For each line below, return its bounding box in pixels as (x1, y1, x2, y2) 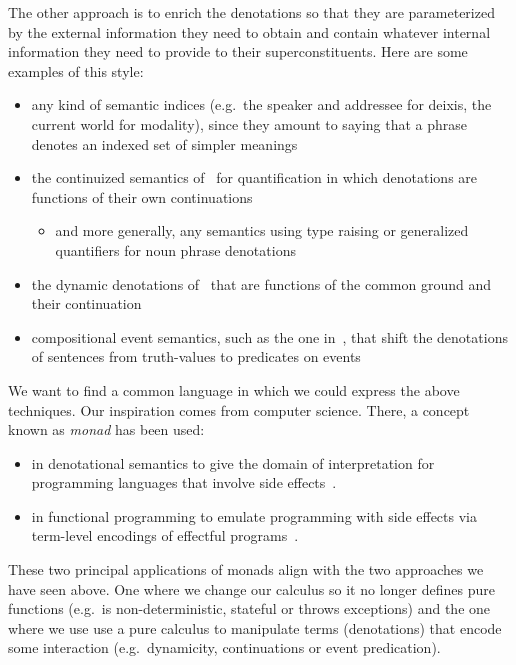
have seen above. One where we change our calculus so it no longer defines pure (8, 578, 495, 599)
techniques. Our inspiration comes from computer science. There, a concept (8, 399, 470, 420)
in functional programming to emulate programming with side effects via (31, 505, 477, 526)
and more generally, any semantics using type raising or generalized (55, 220, 469, 241)
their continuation (31, 293, 142, 314)
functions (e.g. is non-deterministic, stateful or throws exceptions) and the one (8, 598, 491, 619)
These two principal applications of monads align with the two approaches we (8, 559, 484, 580)
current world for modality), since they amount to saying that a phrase (31, 113, 468, 134)
